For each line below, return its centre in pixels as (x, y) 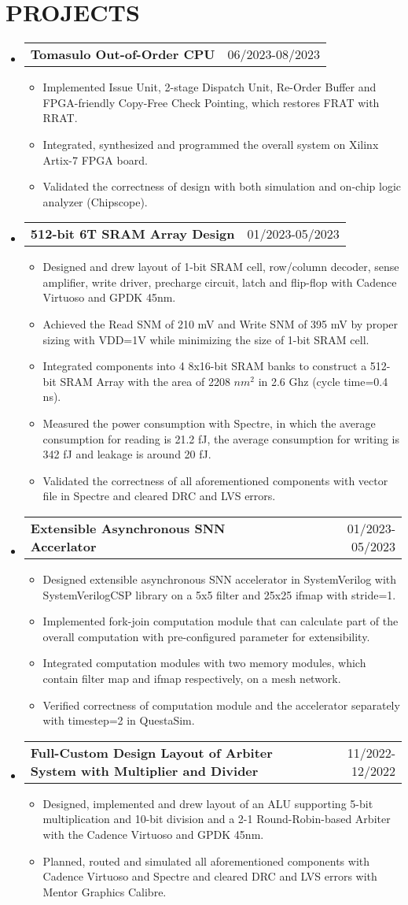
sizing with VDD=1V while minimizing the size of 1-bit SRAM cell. (206, 339)
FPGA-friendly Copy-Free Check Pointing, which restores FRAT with (211, 102)
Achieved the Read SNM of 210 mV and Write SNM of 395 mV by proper (221, 324)
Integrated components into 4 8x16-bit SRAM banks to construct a (205, 366)
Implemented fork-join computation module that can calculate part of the (221, 621)
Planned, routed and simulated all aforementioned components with (206, 860)
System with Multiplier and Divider (144, 770)
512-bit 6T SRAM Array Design (132, 234)
